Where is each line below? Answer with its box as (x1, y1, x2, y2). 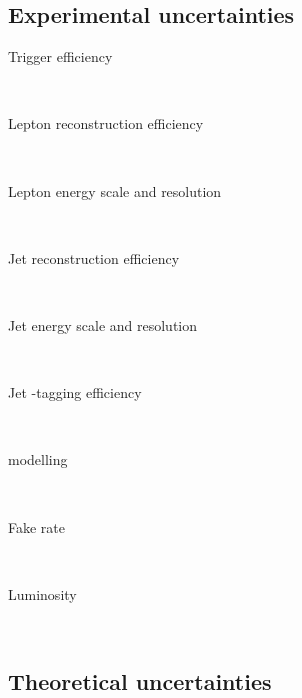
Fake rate (8, 516, 66, 537)
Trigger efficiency (8, 46, 113, 67)
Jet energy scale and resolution (8, 314, 198, 335)
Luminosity (8, 583, 77, 604)
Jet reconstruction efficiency (8, 247, 180, 268)
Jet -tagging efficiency (8, 382, 142, 403)
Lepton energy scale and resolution (8, 180, 222, 201)
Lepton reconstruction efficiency (8, 113, 204, 134)
